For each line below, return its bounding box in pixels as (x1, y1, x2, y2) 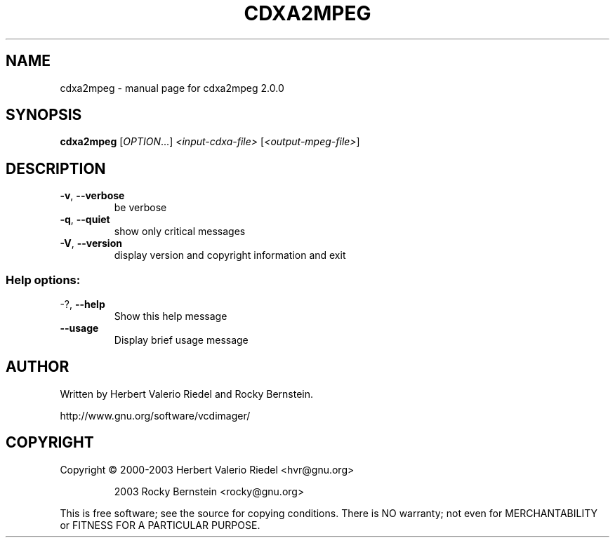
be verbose (114, 201, 167, 214)
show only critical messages (114, 225, 246, 238)
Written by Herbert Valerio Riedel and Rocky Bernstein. (60, 387, 314, 400)
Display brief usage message (114, 334, 249, 347)
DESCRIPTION (6, 159, 106, 177)
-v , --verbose (60, 189, 125, 202)
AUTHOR (6, 358, 70, 376)
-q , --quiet (60, 213, 110, 226)
